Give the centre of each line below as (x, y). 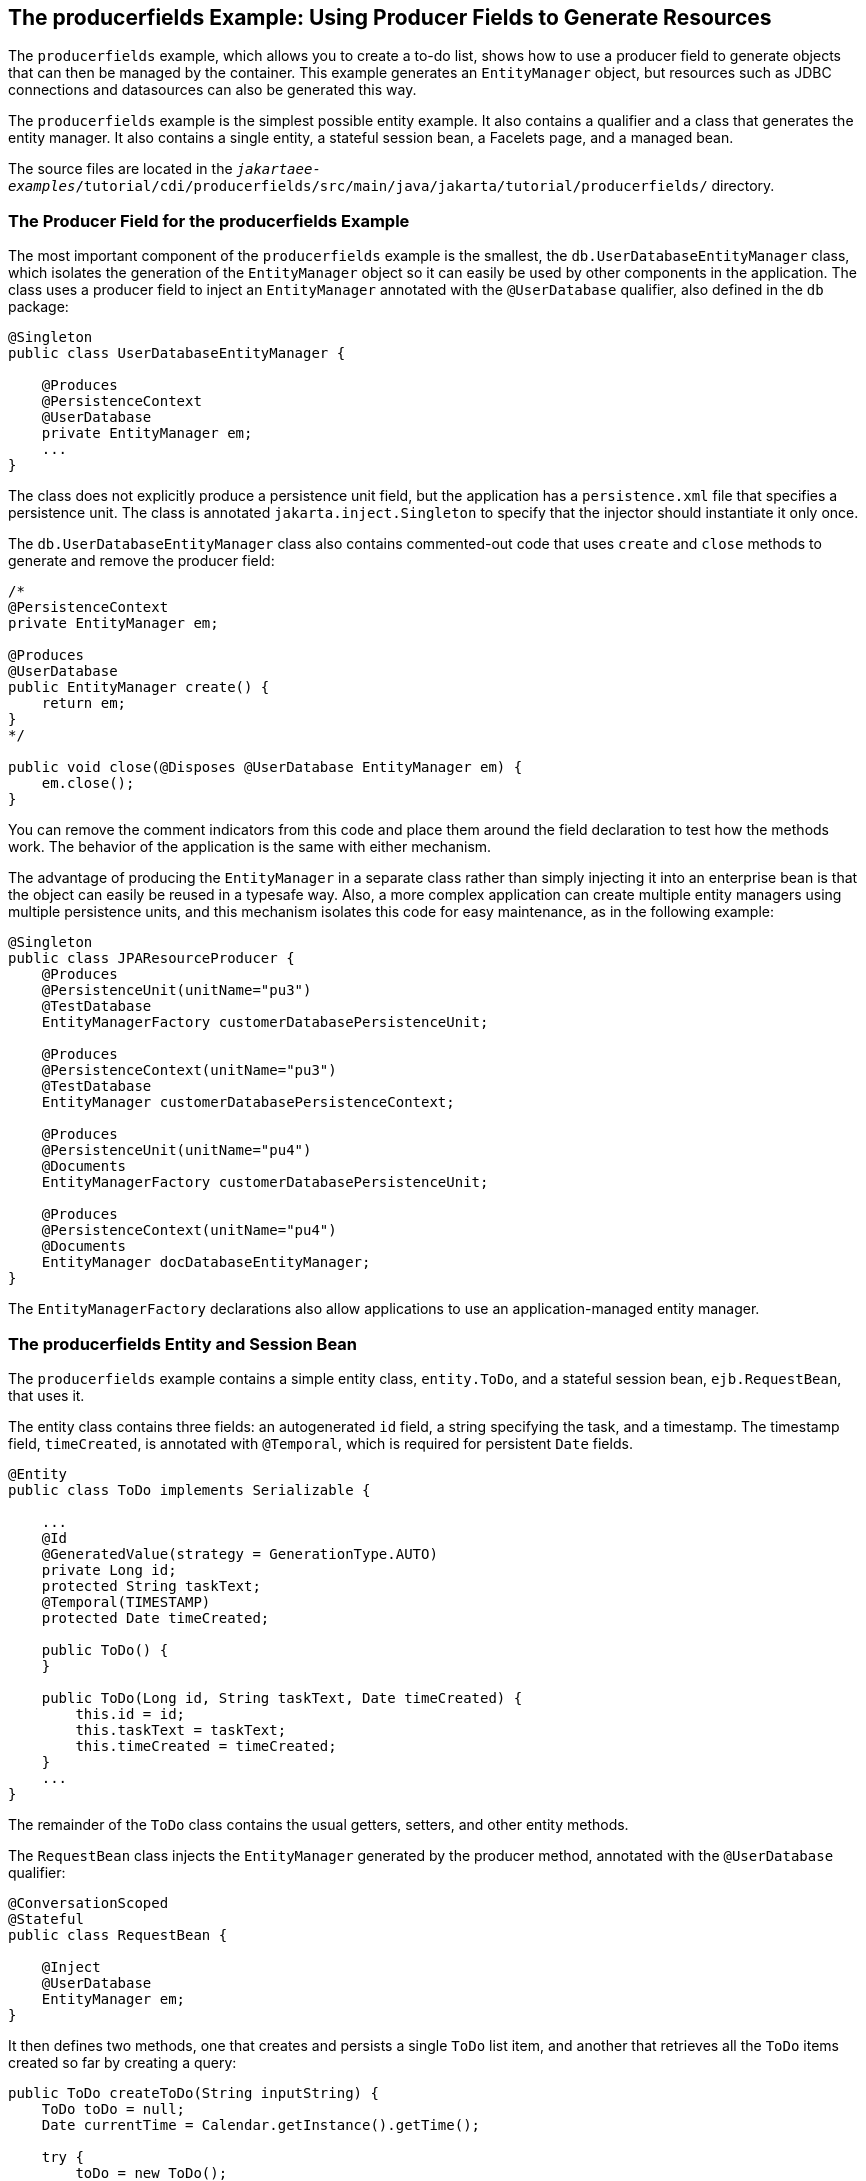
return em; (84, 703)
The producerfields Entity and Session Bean (182, 1343)
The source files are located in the (120, 169)
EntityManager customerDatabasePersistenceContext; (248, 1102)
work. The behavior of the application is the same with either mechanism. (250, 847)
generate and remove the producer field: (141, 561)
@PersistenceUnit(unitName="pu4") (176, 1150)
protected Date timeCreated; (155, 1617)
